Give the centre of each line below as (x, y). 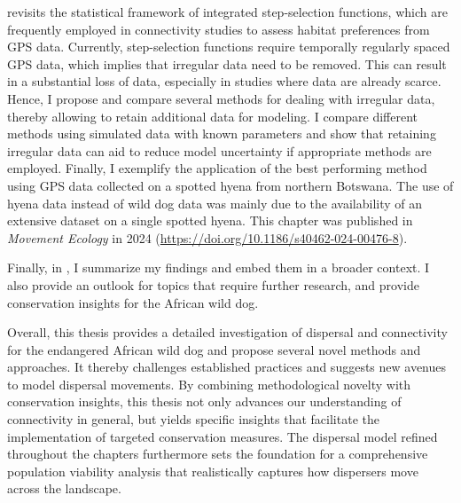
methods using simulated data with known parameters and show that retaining (222, 134)
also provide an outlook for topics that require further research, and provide (213, 284)
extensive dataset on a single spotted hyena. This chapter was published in (210, 220)
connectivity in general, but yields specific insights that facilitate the (193, 419)
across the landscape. (64, 488)
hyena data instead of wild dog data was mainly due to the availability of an (215, 203)
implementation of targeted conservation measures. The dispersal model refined (223, 436)
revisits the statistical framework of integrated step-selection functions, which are (227, 12)
